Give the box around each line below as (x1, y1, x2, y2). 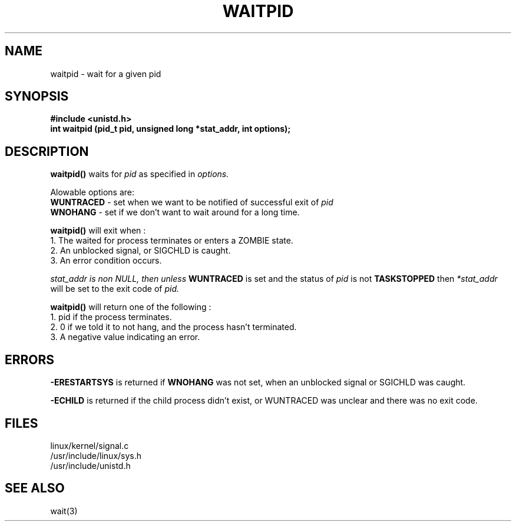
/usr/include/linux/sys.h (50, 450, 142, 461)
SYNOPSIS (5, 89, 69, 104)
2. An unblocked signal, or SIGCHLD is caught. (50, 245, 231, 256)
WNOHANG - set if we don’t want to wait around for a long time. (50, 207, 300, 218)
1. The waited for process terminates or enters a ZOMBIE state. (50, 235, 293, 246)
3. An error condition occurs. (50, 255, 162, 266)
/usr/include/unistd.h (50, 460, 131, 471)
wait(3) (50, 505, 78, 516)
